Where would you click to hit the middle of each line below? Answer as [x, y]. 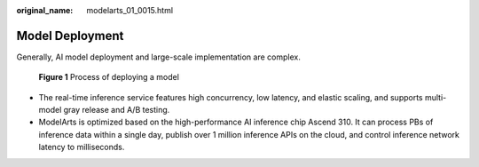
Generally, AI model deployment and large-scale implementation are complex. [158, 57]
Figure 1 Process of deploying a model [109, 77]
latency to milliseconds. [82, 147]
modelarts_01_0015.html [130, 10]
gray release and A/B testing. [117, 110]
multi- [436, 97]
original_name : [45, 10]
